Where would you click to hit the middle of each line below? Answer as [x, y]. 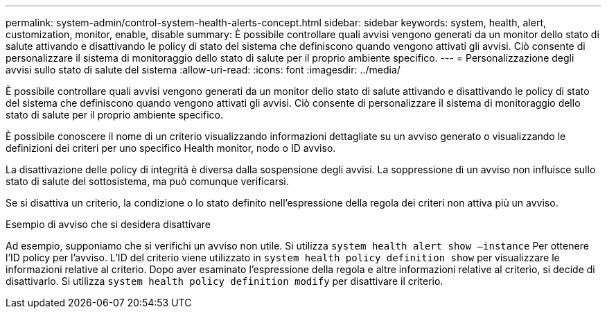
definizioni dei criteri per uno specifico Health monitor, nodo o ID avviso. [171, 148]
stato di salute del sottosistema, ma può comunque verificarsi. [147, 181]
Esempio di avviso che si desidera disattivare [108, 224]
